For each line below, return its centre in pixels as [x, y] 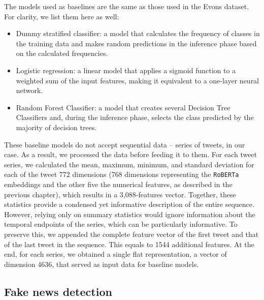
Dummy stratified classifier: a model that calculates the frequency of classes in [138, 33]
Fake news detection [58, 291]
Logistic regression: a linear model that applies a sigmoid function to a [126, 70]
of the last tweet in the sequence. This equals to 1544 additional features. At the [129, 244]
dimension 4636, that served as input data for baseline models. [102, 264]
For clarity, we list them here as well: [62, 16]
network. [29, 90]
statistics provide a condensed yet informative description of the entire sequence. [129, 204]
